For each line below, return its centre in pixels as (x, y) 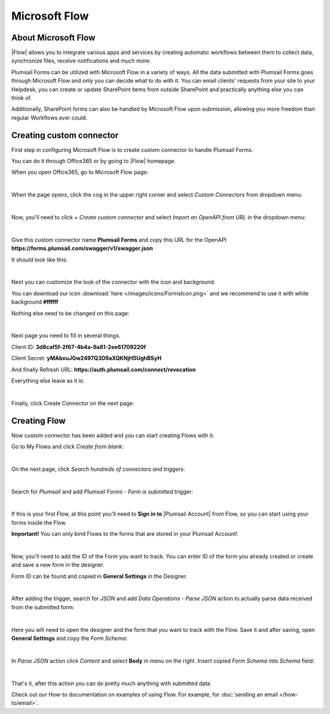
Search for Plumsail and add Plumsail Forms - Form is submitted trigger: (102, 491)
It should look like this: (39, 260)
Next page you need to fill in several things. (66, 336)
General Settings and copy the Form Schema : (69, 638)
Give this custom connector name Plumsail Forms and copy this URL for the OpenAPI (119, 239)
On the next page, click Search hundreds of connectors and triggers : (98, 469)
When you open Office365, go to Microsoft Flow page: (80, 172)
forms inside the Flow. (39, 522)
